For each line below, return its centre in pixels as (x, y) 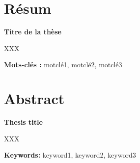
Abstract (34, 98)
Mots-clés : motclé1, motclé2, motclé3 (63, 65)
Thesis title (23, 122)
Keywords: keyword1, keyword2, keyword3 (70, 155)
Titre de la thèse (33, 32)
